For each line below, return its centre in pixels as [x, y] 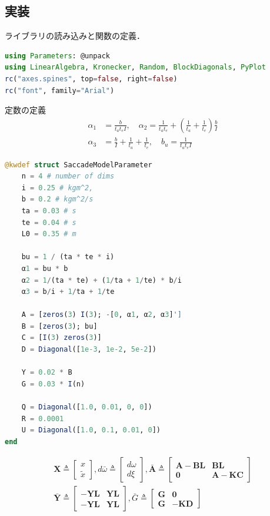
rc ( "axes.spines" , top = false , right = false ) [91, 79]
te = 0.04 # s [49, 222]
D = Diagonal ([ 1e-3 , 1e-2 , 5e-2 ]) [89, 350]
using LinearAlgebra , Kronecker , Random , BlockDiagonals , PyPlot [135, 67]
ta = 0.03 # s [49, 211]
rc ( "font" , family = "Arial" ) [60, 90]
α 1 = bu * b [45, 268]
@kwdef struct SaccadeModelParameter [79, 165]
